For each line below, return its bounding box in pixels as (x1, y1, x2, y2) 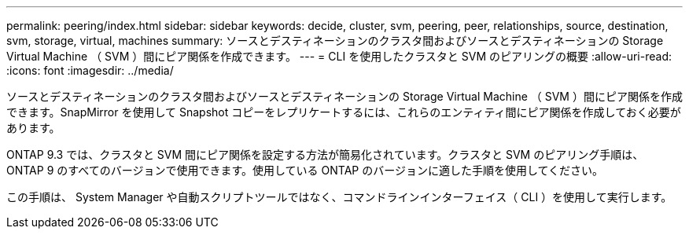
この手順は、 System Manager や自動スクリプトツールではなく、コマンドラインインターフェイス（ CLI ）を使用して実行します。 (6, 190, 672, 204)
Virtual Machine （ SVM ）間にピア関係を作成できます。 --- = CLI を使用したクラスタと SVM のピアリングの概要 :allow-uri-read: (6, 50, 672, 63)
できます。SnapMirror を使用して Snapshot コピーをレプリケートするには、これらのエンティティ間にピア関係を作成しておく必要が (6, 105, 681, 119)
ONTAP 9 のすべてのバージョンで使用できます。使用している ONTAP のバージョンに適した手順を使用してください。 (6, 163, 604, 177)
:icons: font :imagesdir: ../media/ (6, 64, 174, 77)
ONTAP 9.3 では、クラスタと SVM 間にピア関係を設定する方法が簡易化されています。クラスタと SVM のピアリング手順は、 (6, 148, 644, 161)
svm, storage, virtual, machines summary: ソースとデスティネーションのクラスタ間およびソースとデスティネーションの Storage (6, 34, 664, 47)
